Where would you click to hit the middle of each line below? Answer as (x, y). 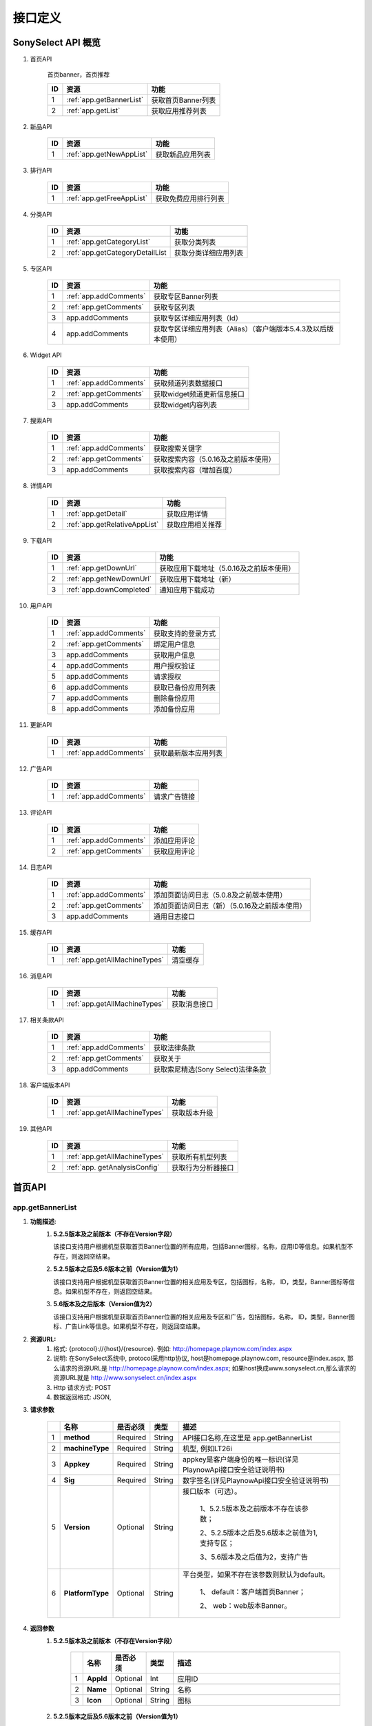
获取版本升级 (192, 1113)
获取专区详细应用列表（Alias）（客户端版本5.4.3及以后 (240, 329)
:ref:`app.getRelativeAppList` (113, 524)
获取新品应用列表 (183, 155)
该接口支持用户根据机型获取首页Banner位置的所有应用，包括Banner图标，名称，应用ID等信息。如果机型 (200, 1247)
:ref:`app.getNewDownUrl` (109, 579)
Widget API (46, 355)
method (77, 1437)
